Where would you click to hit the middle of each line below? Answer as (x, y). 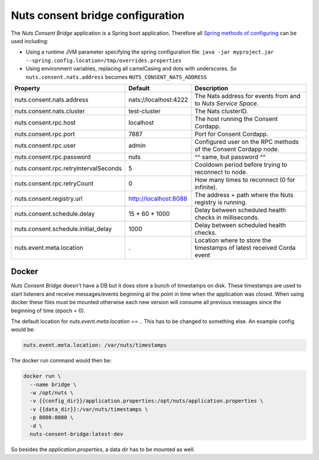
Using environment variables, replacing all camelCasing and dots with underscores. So (131, 68)
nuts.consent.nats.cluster (50, 111)
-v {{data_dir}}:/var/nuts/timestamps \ (89, 409)
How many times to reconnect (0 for (245, 180)
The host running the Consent (236, 119)
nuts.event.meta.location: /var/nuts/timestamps (95, 345)
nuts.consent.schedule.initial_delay (63, 229)
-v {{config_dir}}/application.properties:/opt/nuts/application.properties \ (147, 401)
